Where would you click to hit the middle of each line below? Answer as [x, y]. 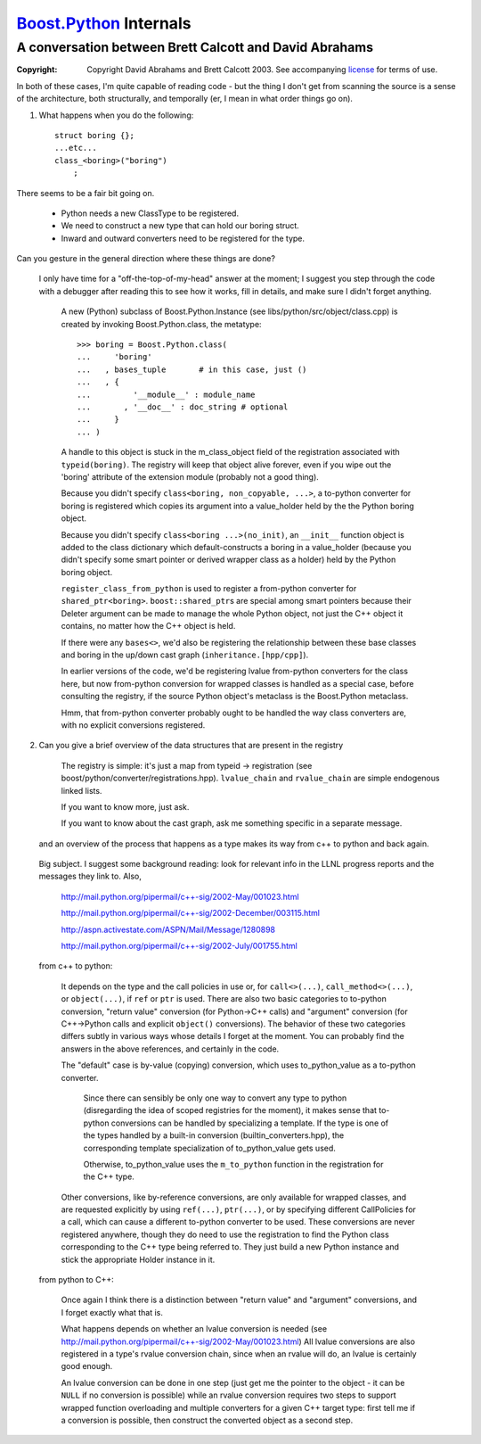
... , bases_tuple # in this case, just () [192, 369]
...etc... [76, 148]
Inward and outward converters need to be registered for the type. [183, 238]
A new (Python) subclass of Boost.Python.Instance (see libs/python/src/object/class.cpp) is [229, 311]
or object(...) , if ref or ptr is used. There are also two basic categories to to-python [224, 999]
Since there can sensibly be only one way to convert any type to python [215, 1098]
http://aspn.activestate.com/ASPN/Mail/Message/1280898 [168, 929]
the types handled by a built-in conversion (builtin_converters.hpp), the [214, 1135]
